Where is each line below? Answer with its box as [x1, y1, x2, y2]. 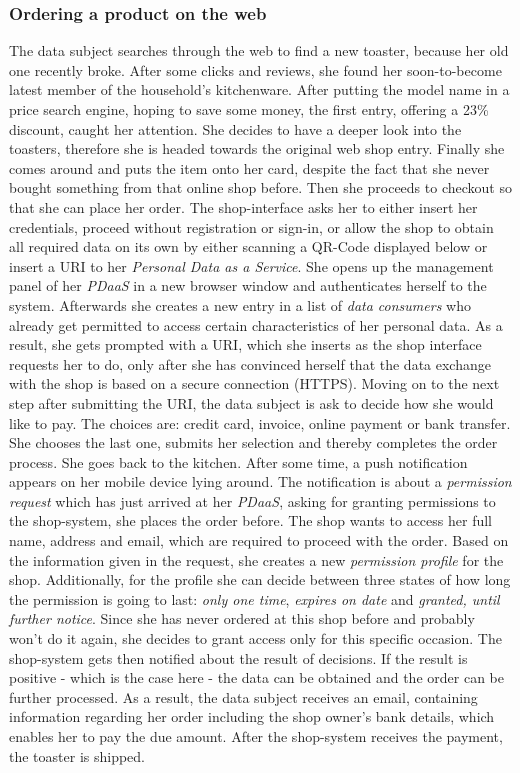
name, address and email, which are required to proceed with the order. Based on [9, 530, 509, 551]
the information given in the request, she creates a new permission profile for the [9, 549, 504, 570]
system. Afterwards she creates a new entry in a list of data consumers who [9, 294, 471, 315]
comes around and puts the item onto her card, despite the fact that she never [9, 157, 490, 178]
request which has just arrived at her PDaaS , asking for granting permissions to [9, 490, 496, 511]
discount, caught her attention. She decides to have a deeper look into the [9, 118, 462, 139]
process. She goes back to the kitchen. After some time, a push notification [9, 451, 468, 472]
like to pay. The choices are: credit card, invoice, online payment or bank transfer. [9, 412, 511, 433]
